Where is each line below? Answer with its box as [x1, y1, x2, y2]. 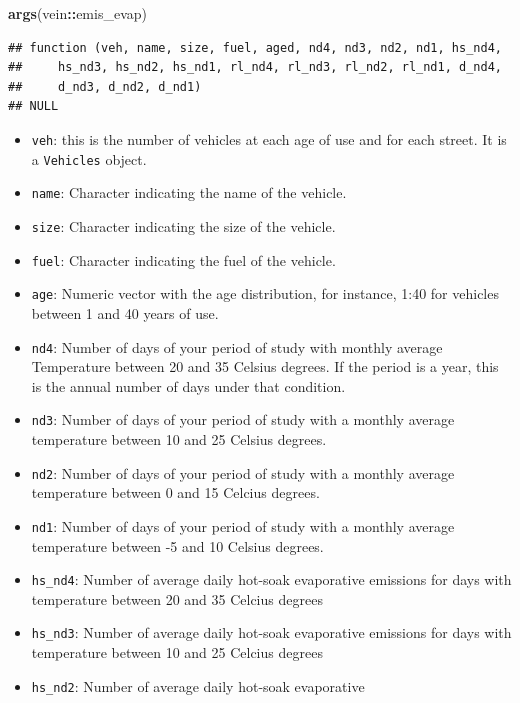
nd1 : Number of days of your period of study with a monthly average [31, 515, 455, 536]
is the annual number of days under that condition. [31, 375, 346, 396]
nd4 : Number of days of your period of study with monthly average [31, 336, 443, 357]
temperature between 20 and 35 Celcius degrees [31, 588, 323, 609]
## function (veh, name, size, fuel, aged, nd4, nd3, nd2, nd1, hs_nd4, [8, 40, 502, 55]
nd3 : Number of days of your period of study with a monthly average [31, 409, 455, 430]
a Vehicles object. [31, 148, 147, 169]
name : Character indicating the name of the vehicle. [31, 182, 347, 203]
